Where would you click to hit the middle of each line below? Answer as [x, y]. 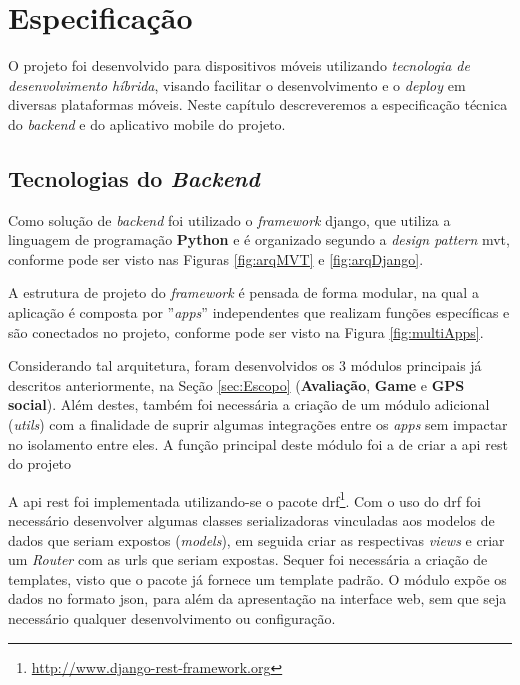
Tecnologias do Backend [134, 177]
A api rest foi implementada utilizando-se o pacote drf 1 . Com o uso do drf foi [244, 499]
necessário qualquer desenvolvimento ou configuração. [172, 618]
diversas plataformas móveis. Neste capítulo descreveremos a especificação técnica [258, 104]
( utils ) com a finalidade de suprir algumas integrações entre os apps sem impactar [258, 424]
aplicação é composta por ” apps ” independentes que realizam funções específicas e [259, 312]
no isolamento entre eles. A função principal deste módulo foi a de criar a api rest [258, 443]
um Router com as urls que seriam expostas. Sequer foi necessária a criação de [248, 559]
